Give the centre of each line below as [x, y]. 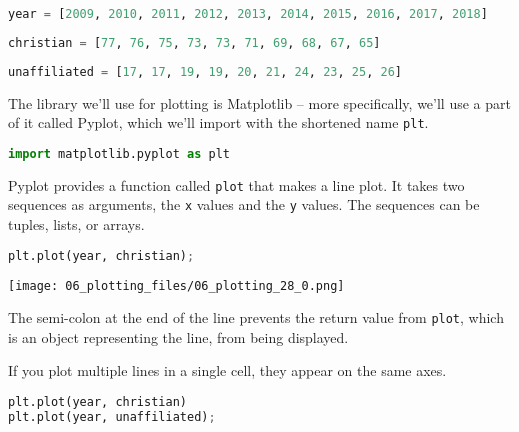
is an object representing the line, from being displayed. [178, 336]
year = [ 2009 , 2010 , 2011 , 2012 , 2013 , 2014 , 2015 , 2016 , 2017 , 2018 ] [248, 14]
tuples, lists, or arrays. [76, 224]
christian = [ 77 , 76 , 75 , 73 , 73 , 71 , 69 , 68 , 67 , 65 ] [194, 42]
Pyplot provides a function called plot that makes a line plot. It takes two [236, 184]
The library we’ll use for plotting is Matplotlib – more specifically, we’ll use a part [259, 102]
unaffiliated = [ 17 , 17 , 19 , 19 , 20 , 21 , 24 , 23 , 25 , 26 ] [205, 71]
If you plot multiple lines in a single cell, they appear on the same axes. [227, 370]
